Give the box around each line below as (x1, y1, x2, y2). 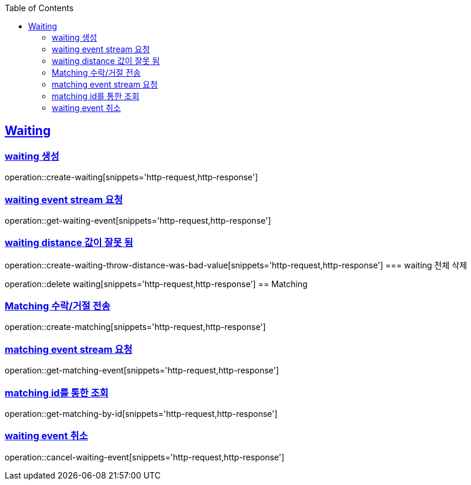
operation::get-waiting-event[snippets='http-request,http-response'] (5, 215, 271, 225)
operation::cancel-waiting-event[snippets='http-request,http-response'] (5, 452, 285, 462)
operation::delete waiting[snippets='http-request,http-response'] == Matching (5, 278, 308, 289)
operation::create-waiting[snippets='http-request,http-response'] (5, 172, 258, 183)
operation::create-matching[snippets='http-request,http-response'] (5, 322, 266, 332)
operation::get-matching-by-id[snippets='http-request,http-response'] (5, 408, 278, 419)
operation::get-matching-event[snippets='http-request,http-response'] (5, 365, 279, 376)
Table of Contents (5, 3, 74, 13)
